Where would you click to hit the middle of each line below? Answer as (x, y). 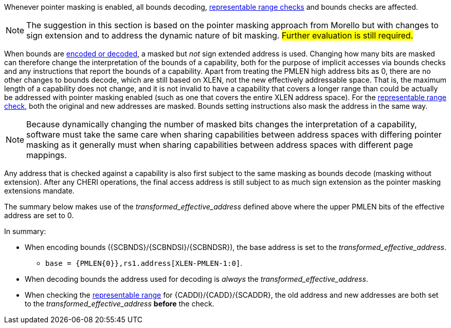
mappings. (47, 155)
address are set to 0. (39, 215)
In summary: (25, 231)
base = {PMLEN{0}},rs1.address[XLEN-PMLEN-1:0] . (144, 263)
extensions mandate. (39, 191)
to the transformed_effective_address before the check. (120, 304)
